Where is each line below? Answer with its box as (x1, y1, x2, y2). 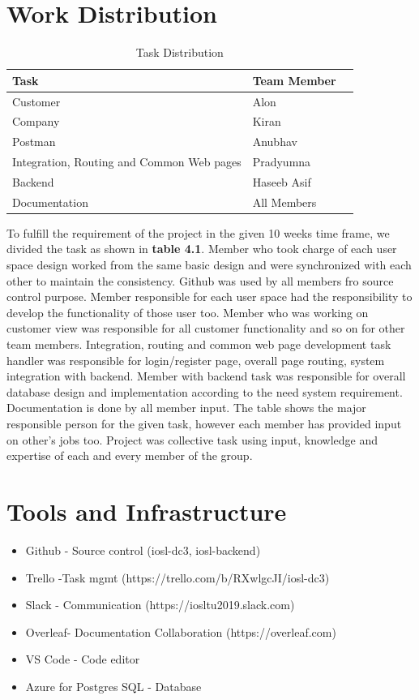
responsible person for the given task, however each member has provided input (6, 415, 402, 432)
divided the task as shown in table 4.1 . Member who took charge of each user (6, 240, 397, 257)
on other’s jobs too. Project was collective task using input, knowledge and (6, 431, 378, 448)
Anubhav (252, 133, 297, 150)
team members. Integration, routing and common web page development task (6, 336, 391, 353)
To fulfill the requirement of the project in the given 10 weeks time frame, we (6, 224, 390, 241)
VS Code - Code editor (25, 651, 140, 668)
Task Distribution (135, 44, 224, 61)
